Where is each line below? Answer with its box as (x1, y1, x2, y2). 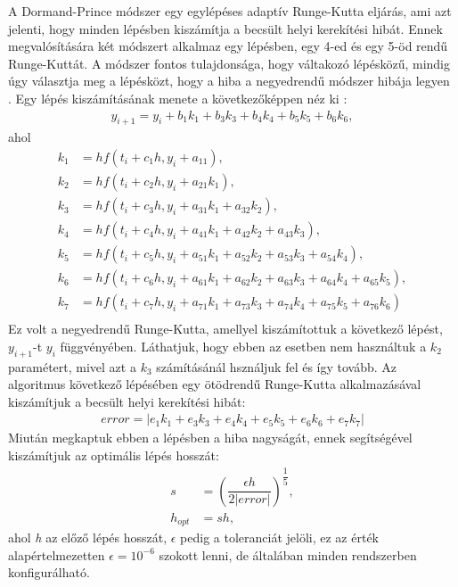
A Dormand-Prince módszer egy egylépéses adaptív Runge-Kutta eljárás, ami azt (8, 2, 452, 20)
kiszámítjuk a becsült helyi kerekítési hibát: (8, 392, 246, 410)
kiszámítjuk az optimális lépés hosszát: (8, 446, 219, 465)
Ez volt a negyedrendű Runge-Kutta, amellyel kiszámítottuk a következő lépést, (8, 319, 443, 338)
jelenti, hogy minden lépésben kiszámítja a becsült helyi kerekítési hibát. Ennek (8, 19, 443, 37)
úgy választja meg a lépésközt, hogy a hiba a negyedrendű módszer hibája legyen (8, 71, 450, 90)
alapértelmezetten (8, 545, 105, 564)
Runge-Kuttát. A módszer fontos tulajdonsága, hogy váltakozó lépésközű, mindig (8, 54, 451, 72)
